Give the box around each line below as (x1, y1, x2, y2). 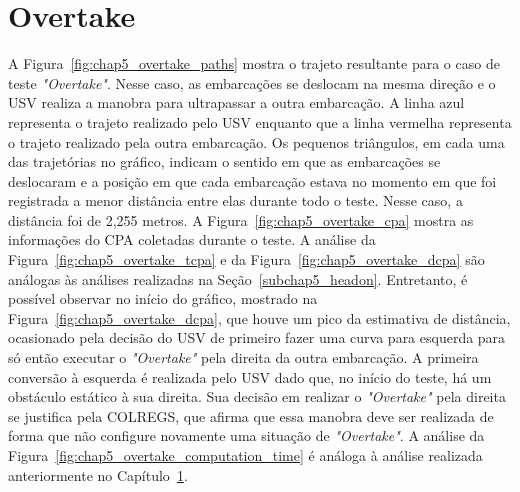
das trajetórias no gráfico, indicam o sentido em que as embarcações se (8, 151, 441, 172)
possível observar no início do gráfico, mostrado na (8, 288, 318, 309)
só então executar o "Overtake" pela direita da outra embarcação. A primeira (8, 347, 479, 368)
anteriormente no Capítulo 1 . (8, 464, 188, 485)
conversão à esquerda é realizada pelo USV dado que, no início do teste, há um (8, 366, 492, 387)
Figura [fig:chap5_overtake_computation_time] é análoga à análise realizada (8, 445, 483, 465)
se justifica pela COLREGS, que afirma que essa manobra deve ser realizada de (8, 405, 494, 426)
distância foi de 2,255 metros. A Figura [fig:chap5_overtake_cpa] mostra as (8, 209, 474, 230)
